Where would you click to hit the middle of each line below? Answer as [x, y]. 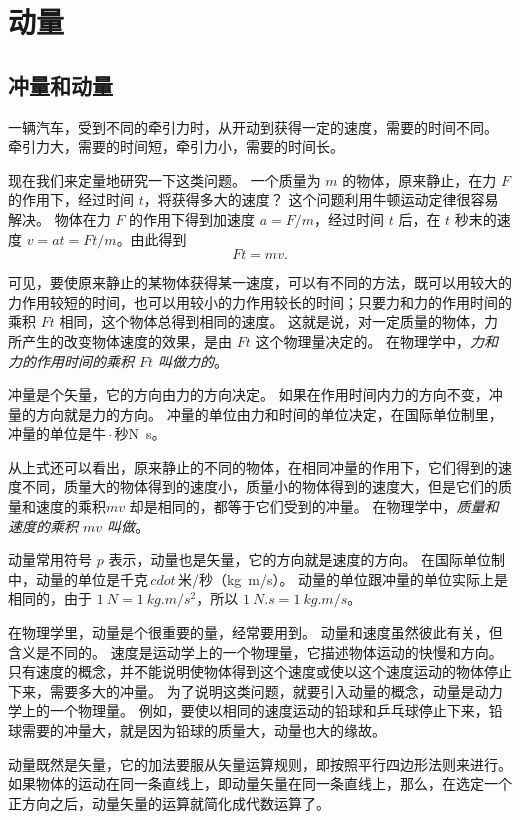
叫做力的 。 [193, 360]
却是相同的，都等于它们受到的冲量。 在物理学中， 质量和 [314, 506]
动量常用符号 [50, 559]
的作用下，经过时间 [71, 199]
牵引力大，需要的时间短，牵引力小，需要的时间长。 [176, 146]
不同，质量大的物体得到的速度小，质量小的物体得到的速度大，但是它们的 [259, 486]
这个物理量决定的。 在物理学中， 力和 [377, 340]
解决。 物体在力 [59, 218]
